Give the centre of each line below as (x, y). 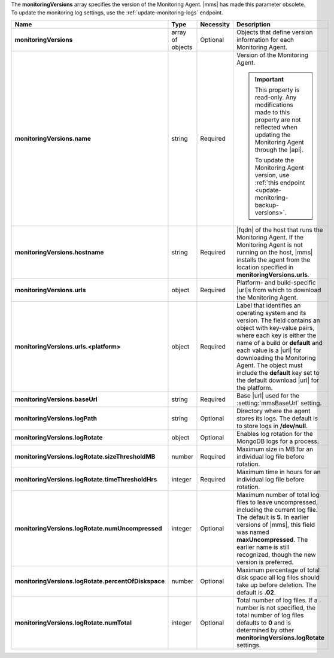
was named (253, 532)
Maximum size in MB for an (275, 449)
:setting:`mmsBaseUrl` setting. (279, 403)
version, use (272, 175)
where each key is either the (277, 335)
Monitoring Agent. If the (270, 237)
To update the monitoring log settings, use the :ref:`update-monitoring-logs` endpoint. (117, 13)
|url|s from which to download (279, 290)
